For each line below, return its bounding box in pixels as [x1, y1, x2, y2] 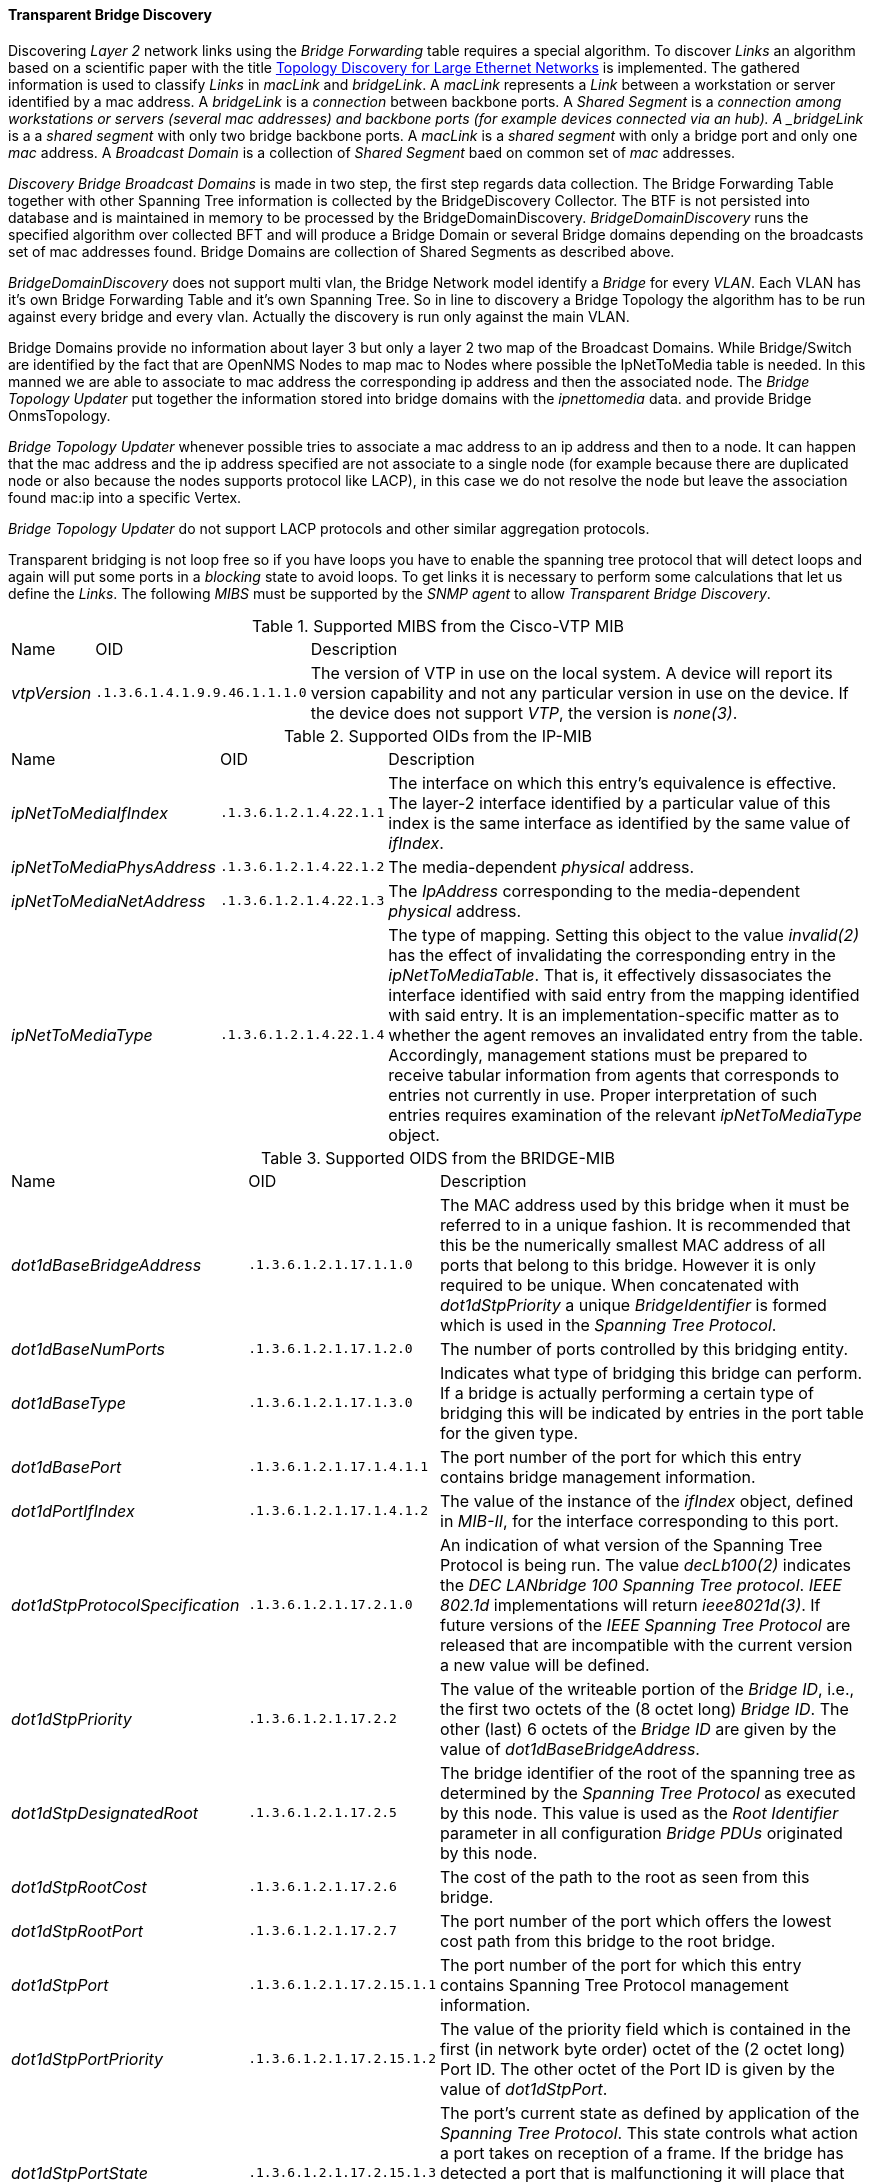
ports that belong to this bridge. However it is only [440, 1254, 817, 1275]
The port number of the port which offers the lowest [440, 1910, 832, 1931]
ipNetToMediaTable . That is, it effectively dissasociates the [388, 964, 832, 985]
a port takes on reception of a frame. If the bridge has [440, 2142, 844, 2163]
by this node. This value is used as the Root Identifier [440, 1802, 839, 1823]
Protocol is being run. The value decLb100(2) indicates [440, 1554, 851, 1575]
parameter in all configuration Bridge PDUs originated [440, 1822, 843, 1843]
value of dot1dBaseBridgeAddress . [440, 1738, 700, 1759]
